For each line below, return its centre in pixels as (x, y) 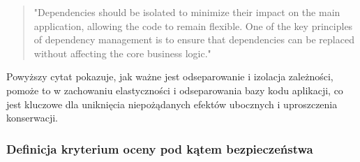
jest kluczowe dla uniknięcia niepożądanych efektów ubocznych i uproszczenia (172, 104)
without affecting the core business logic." (122, 53)
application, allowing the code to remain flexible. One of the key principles (193, 25)
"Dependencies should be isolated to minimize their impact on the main (187, 12)
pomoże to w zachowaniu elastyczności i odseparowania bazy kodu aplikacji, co (175, 90)
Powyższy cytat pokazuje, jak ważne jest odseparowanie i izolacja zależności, (170, 76)
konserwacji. (32, 118)
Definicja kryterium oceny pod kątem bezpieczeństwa (160, 148)
